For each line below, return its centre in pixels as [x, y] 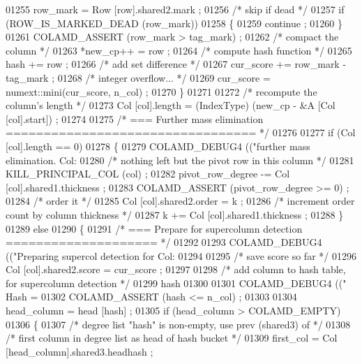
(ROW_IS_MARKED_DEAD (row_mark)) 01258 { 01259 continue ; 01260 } [174, 23]
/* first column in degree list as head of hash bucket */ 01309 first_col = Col [172, 338]
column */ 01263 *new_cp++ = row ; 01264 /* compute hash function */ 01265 [179, 50]
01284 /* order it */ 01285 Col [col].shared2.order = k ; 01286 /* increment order [180, 201]
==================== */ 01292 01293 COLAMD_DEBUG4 [164, 242]
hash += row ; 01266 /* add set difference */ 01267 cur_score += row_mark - [176, 64]
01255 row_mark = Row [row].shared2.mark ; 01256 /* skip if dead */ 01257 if [175, 9]
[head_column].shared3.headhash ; [80, 351]
